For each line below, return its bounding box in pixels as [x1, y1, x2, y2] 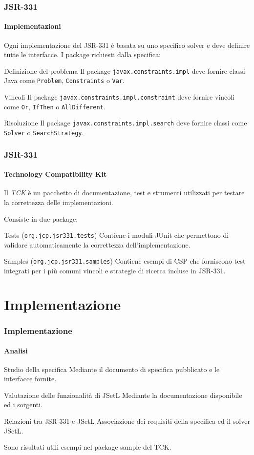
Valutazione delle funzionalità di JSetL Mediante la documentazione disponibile [4, 390, 242, 400]
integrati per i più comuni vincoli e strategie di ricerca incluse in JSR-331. [4, 266, 226, 276]
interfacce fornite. [4, 373, 57, 384]
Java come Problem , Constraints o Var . [4, 75, 125, 85]
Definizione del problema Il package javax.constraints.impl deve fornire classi [4, 65, 245, 76]
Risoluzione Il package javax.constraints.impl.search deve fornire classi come [4, 118, 247, 128]
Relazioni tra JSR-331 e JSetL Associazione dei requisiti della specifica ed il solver [4, 416, 250, 426]
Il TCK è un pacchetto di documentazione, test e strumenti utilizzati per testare [4, 187, 245, 198]
